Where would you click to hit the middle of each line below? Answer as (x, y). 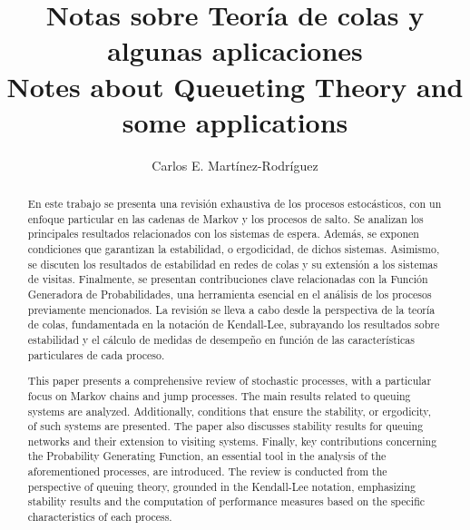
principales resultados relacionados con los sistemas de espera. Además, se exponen (223, 234)
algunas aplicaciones (235, 50)
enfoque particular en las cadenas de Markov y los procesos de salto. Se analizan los (225, 218)
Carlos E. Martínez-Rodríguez (235, 165)
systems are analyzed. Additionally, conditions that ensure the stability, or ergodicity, (229, 411)
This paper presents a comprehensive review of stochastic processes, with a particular (230, 381)
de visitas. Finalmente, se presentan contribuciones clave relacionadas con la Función (228, 279)
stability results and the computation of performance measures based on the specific (226, 501)
